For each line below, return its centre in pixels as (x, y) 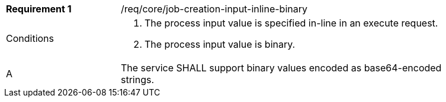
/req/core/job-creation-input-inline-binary (214, 9)
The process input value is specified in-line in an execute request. (291, 23)
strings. (138, 80)
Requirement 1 (39, 9)
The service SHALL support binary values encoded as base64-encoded (281, 68)
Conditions (30, 38)
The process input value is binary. (220, 44)
